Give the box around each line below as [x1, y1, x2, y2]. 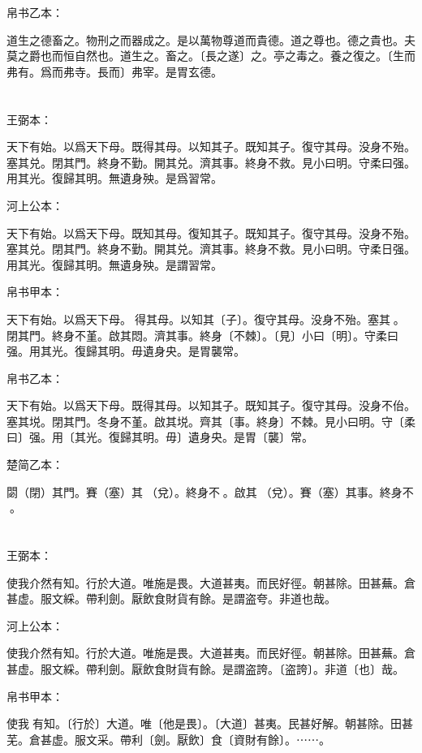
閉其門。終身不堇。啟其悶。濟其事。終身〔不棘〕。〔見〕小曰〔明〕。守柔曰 [6, 326, 398, 343]
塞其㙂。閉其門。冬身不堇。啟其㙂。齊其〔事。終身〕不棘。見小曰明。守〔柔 [6, 412, 416, 429]
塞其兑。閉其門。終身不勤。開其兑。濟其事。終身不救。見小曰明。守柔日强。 [6, 240, 416, 257]
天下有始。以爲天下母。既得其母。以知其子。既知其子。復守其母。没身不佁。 [6, 397, 416, 414]
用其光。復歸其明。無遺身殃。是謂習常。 [6, 256, 222, 273]
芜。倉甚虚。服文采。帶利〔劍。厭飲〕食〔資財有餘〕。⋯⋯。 [6, 730, 330, 747]
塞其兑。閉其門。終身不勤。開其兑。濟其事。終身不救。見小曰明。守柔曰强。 [6, 153, 416, 170]
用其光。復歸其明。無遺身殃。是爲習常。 [6, 170, 222, 187]
